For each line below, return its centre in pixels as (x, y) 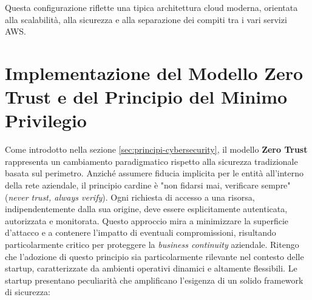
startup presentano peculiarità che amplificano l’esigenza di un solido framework (154, 280)
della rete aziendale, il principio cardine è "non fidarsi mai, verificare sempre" (148, 185)
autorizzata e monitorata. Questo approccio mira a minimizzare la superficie (147, 220)
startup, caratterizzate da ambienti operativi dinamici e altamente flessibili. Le (151, 268)
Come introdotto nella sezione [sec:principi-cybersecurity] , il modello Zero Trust (156, 149)
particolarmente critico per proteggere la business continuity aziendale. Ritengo (152, 245)
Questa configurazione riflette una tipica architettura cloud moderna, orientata (151, 7)
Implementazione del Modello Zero (154, 72)
